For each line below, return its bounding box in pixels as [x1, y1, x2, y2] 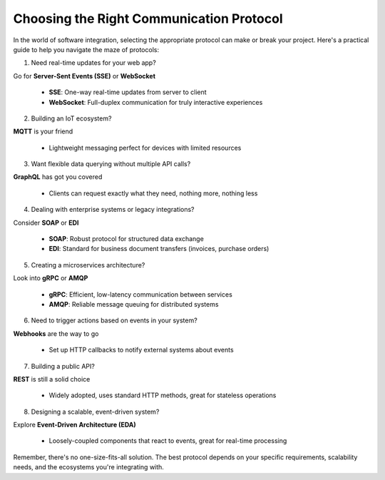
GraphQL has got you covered [13, 173, 103, 181]
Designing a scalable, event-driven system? [31, 407, 160, 416]
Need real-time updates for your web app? [31, 58, 156, 67]
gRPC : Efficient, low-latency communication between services [48, 290, 233, 299]
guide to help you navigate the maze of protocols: [13, 45, 160, 53]
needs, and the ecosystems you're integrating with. [13, 463, 164, 471]
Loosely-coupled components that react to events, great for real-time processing [48, 436, 287, 445]
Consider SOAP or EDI [13, 218, 79, 227]
